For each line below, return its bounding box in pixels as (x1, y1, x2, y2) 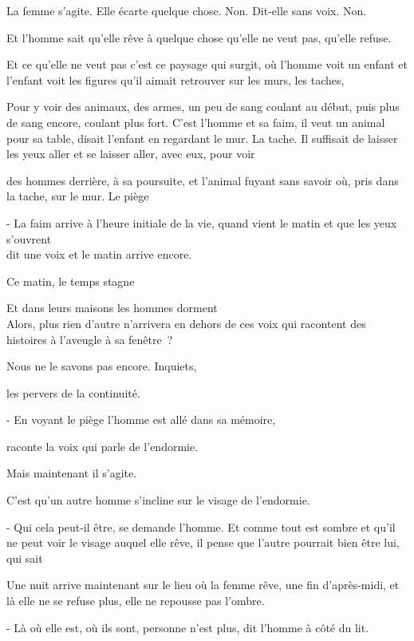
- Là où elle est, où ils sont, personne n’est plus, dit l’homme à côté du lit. (6, 619, 369, 635)
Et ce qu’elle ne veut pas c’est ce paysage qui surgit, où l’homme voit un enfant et (6, 56, 408, 73)
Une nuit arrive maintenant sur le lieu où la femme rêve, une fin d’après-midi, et (6, 576, 400, 593)
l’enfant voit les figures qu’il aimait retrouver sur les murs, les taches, (6, 71, 345, 88)
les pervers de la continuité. (6, 384, 140, 401)
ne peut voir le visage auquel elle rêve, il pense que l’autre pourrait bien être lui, (6, 534, 400, 551)
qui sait (6, 549, 43, 566)
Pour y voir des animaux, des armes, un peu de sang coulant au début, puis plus (6, 98, 400, 115)
